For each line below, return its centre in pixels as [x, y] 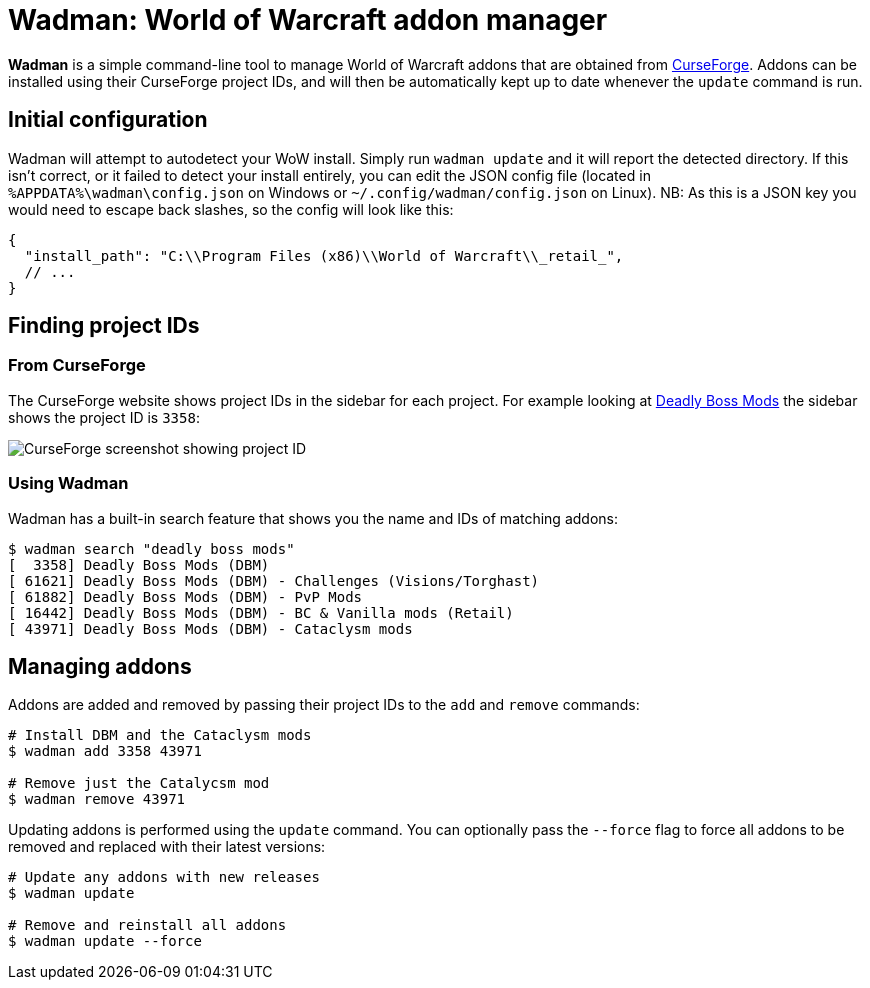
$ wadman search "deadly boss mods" [151, 548]
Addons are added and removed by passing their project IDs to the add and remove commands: [324, 705]
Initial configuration [108, 120]
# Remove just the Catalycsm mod [139, 783]
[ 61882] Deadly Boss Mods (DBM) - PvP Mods [185, 596]
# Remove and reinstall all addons [147, 925]
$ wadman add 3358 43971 [105, 751]
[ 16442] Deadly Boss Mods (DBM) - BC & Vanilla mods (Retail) [261, 612]
